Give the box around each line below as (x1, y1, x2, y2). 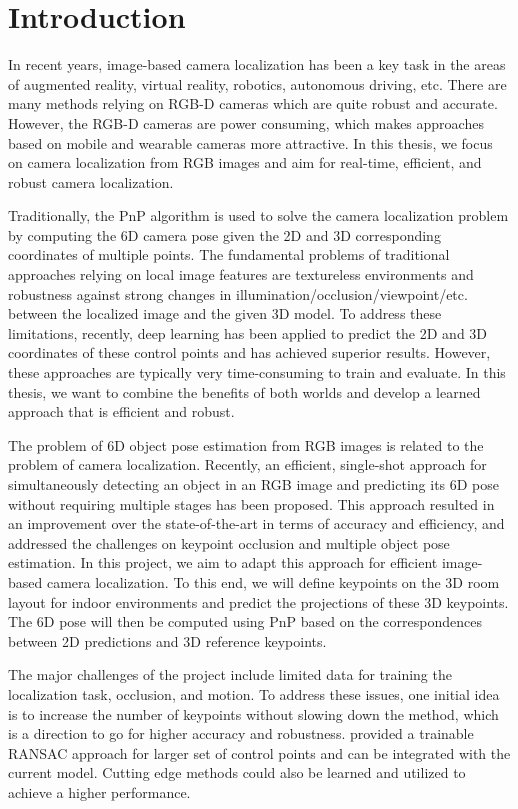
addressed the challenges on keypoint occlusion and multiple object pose (8, 532, 450, 553)
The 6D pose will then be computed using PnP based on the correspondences (8, 611, 482, 632)
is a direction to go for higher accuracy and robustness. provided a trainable (8, 723, 474, 744)
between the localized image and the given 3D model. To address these (8, 303, 442, 324)
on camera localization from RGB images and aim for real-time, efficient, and (8, 152, 482, 173)
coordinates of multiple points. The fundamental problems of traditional (8, 244, 450, 265)
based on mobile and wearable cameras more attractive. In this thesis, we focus (8, 132, 493, 153)
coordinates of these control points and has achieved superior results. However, (8, 342, 491, 363)
